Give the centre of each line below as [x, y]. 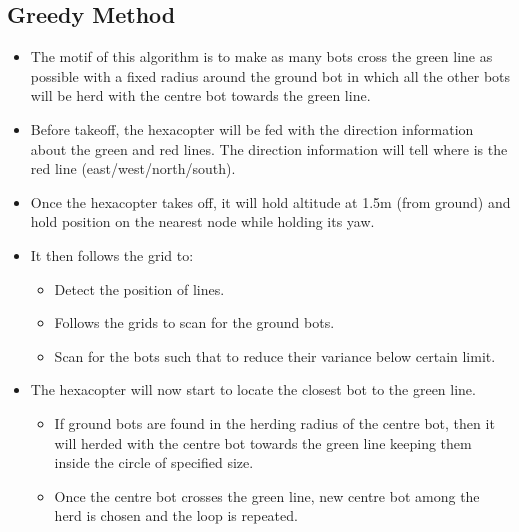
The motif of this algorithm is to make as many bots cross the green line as [261, 56]
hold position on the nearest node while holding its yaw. [202, 221]
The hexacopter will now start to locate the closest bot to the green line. [253, 389]
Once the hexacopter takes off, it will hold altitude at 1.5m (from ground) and [270, 201]
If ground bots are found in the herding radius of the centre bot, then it [274, 422]
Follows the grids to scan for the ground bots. [194, 322]
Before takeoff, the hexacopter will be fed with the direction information [252, 128]
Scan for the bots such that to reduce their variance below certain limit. [275, 355]
